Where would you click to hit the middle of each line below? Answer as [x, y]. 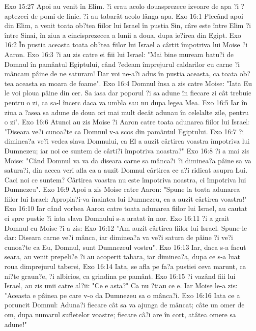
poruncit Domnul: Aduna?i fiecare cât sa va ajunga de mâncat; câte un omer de [125, 305]
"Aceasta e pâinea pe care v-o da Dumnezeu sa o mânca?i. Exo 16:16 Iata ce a [122, 295]
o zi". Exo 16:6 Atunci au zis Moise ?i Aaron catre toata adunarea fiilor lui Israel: [127, 122]
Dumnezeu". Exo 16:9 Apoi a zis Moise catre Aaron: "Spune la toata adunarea [122, 189]
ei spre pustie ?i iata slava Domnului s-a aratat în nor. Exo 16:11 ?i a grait [117, 218]
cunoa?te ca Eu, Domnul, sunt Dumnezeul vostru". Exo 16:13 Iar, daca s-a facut [125, 247]
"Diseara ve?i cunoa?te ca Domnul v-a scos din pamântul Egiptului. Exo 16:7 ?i [124, 131]
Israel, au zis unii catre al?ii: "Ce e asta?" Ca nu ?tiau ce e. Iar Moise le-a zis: [121, 286]
